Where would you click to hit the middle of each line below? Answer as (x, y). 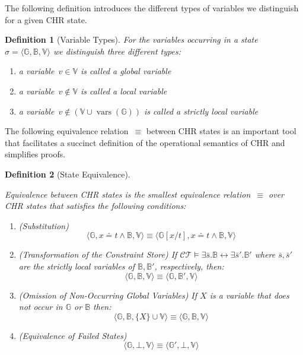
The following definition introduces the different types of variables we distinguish (152, 8)
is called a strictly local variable (201, 111)
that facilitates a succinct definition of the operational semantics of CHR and (145, 142)
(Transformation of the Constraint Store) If (98, 254)
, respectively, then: (189, 266)
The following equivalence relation (67, 131)
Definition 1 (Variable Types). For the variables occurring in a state (131, 39)
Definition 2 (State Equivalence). (68, 174)
